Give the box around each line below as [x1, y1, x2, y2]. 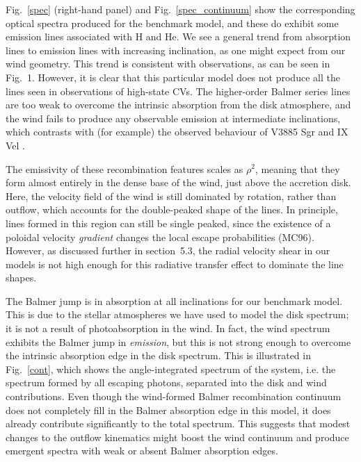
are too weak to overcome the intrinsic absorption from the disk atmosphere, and [6, 97, 351, 112]
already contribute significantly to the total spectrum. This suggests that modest [6, 416, 351, 431]
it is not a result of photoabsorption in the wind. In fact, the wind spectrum [6, 321, 330, 336]
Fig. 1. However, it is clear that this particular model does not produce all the [6, 69, 340, 84]
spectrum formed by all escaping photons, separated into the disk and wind [6, 375, 327, 390]
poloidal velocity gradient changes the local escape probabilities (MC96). [6, 229, 314, 244]
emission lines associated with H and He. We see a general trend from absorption [6, 29, 351, 44]
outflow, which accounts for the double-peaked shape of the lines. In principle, [6, 202, 338, 217]
